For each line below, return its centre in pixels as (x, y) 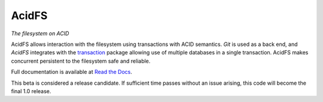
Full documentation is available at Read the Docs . (72, 72)
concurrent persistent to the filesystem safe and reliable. (81, 61)
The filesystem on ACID (40, 33)
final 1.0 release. (31, 91)
